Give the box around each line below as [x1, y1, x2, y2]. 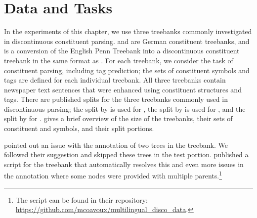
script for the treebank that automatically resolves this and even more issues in [4, 159, 244, 169]
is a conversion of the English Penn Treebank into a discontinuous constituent [4, 45, 240, 56]
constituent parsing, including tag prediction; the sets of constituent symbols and [4, 65, 250, 75]
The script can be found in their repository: [15, 194, 148, 205]
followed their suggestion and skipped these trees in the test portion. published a [4, 149, 249, 160]
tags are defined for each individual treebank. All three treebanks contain [4, 75, 226, 85]
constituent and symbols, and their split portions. [4, 123, 154, 133]
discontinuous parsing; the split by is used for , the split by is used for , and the [4, 103, 246, 114]
